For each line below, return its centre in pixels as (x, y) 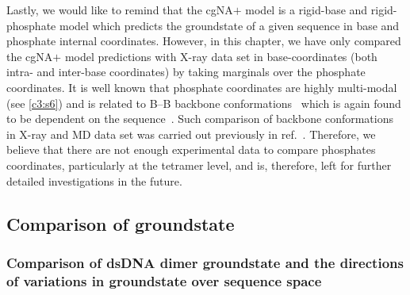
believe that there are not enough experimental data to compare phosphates (191, 149)
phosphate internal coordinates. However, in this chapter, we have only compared (204, 41)
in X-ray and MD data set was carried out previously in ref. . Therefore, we (191, 134)
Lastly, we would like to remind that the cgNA (120, 10)
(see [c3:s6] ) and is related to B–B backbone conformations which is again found (204, 103)
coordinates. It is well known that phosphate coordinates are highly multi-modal (202, 87)
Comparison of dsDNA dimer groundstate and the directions (205, 262)
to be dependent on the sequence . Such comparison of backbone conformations (200, 119)
